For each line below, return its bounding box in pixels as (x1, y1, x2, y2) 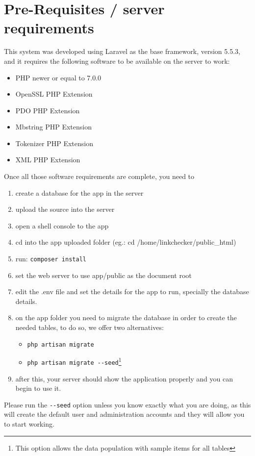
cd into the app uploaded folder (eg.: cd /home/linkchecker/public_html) (15, 237, 236, 247)
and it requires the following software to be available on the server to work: (4, 55, 230, 66)
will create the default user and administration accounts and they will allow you (4, 409, 245, 419)
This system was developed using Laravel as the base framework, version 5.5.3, (4, 46, 240, 56)
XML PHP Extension (15, 154, 80, 165)
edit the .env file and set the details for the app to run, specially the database (15, 286, 249, 297)
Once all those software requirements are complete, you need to (4, 171, 195, 181)
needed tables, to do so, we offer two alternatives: (15, 322, 164, 332)
